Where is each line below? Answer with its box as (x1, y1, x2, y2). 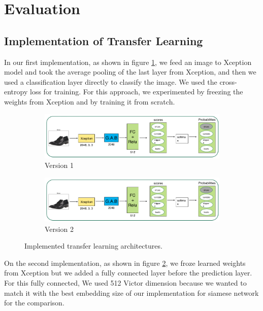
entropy (4, 86, 28, 97)
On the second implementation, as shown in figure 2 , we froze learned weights (4, 257, 246, 268)
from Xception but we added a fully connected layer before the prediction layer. (4, 267, 252, 278)
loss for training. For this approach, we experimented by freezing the (29, 86, 243, 97)
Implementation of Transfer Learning (4, 32, 203, 48)
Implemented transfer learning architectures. (24, 240, 162, 251)
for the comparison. (4, 297, 64, 308)
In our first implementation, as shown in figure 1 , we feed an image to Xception (4, 56, 252, 67)
